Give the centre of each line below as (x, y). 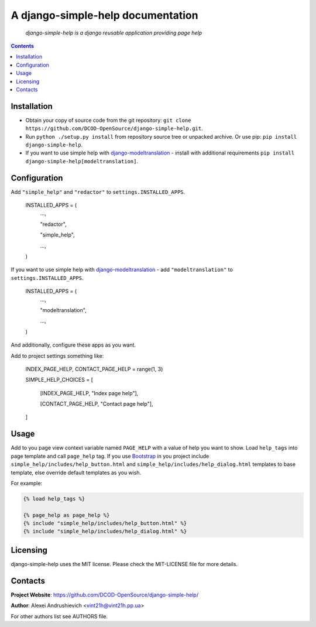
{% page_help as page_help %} (66, 515)
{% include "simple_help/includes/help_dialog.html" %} (105, 532)
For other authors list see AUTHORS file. (59, 616)
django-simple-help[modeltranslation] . (82, 161)
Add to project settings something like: (57, 356)
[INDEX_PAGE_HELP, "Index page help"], (89, 393)
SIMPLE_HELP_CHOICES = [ (59, 380)
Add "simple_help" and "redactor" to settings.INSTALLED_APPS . (98, 192)
